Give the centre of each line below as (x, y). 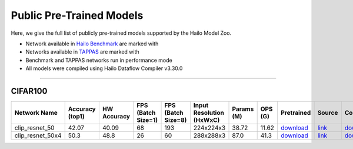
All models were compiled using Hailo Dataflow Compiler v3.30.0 (104, 68)
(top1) (76, 117)
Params (243, 109)
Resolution (209, 113)
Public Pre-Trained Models (77, 15)
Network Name (36, 113)
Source (328, 113)
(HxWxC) (207, 120)
